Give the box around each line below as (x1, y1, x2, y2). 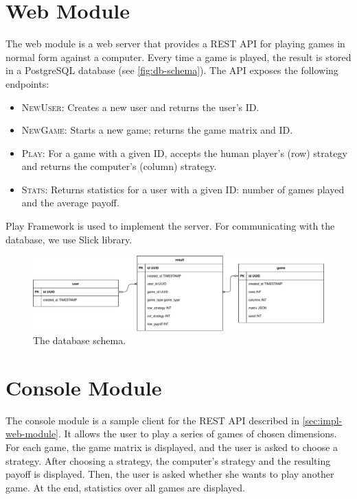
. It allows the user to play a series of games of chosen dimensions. (58, 426, 337, 441)
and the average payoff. (21, 195, 119, 210)
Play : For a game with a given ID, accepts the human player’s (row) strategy (21, 145, 347, 160)
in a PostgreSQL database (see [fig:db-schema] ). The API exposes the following (5, 63, 338, 77)
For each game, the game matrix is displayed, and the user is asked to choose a (5, 440, 338, 454)
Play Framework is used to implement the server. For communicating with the (5, 219, 335, 233)
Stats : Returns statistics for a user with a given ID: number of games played (21, 182, 345, 196)
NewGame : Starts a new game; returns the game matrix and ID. (21, 123, 293, 137)
